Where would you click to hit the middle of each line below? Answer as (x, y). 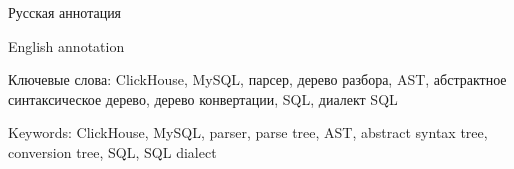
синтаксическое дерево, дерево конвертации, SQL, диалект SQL (203, 98)
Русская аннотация (65, 12)
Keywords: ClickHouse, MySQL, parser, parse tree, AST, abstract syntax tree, (248, 132)
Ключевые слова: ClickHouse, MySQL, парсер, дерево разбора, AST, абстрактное (257, 79)
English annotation (66, 45)
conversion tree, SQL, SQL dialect (112, 151)
